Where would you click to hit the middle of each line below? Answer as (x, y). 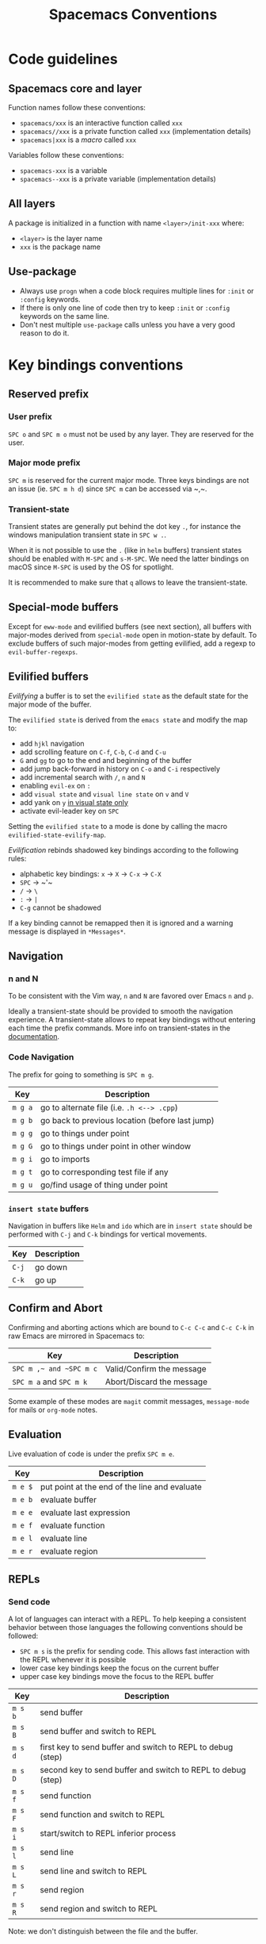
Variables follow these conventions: (66, 155)
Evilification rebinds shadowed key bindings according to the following (123, 849)
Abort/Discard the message (156, 1382)
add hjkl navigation (52, 743)
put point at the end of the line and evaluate (121, 1486)
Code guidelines (63, 59)
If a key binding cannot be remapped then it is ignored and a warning (121, 922)
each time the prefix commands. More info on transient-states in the (120, 1028)
